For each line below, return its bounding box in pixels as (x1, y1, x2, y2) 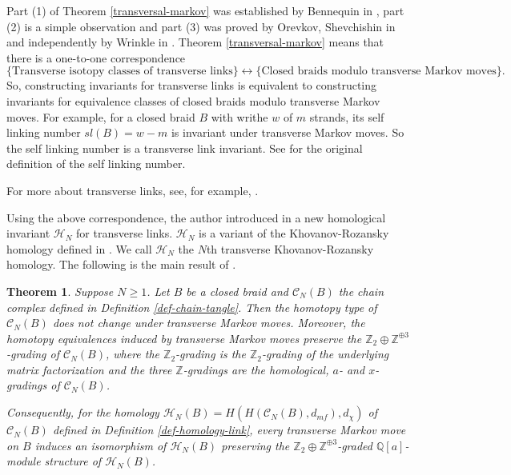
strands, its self (309, 108, 384, 125)
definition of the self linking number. (6, 155, 186, 172)
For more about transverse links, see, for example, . (6, 182, 259, 198)
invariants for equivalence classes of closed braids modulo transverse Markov (6, 92, 380, 109)
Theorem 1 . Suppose (6, 282, 114, 299)
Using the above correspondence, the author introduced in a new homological (6, 209, 386, 226)
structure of (44, 453, 102, 469)
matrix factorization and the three (6, 361, 172, 377)
